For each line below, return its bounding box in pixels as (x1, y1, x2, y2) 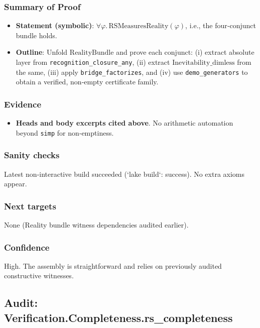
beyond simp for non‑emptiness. (16, 127, 114, 138)
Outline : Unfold (16, 47, 68, 57)
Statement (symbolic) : (16, 20, 94, 31)
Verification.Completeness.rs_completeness (4, 309, 233, 325)
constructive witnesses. (4, 270, 74, 281)
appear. (4, 178, 27, 189)
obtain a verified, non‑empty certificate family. (16, 76, 159, 87)
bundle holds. (16, 30, 57, 40)
